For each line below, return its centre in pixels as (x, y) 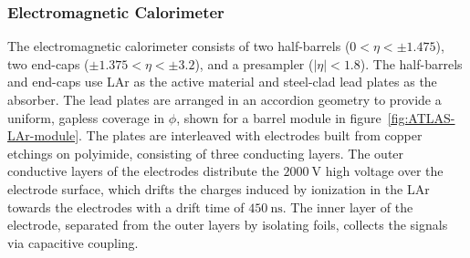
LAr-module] (43, 135)
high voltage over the (384, 171)
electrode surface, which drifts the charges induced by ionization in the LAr (219, 188)
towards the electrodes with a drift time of (126, 206)
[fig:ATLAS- (421, 117)
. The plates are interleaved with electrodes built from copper (251, 135)
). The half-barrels (411, 63)
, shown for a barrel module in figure (279, 117)
